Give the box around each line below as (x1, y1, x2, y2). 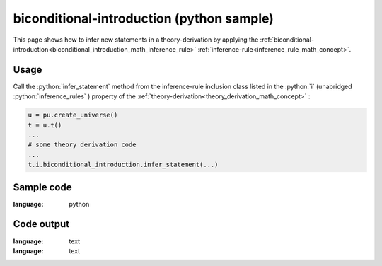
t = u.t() (28, 121, 62, 129)
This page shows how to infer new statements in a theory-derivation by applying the (13, 35, 259, 44)
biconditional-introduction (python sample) (13, 11, 274, 26)
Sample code (13, 181, 72, 193)
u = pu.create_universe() (28, 111, 118, 120)
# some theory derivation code (28, 141, 137, 149)
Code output (13, 218, 70, 230)
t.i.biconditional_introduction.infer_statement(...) (28, 161, 219, 169)
